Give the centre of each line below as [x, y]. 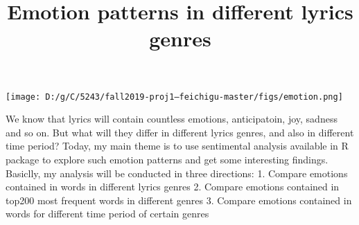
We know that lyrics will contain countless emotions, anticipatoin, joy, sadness [172, 119]
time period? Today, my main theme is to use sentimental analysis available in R [177, 146]
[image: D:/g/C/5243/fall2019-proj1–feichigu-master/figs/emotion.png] [174, 97]
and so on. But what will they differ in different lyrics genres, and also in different [180, 132]
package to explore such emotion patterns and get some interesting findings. [167, 159]
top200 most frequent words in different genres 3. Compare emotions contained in [179, 200]
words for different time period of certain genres [107, 214]
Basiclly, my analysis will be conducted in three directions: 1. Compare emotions [177, 173]
